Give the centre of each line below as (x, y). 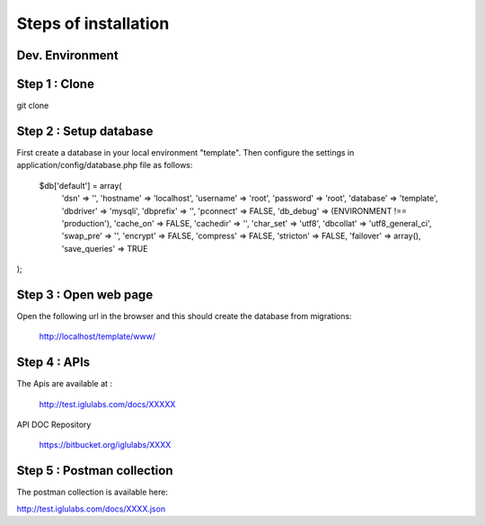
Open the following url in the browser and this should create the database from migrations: (184, 316)
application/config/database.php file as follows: (105, 165)
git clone (33, 106)
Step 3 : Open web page (85, 294)
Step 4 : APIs (53, 363)
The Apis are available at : (64, 384)
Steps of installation (93, 23)
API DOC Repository (54, 425)
